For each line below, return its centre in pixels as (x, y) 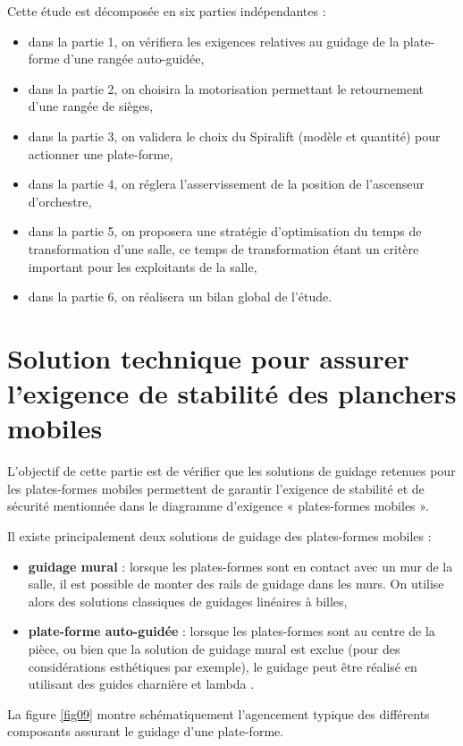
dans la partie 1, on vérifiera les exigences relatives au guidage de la (214, 41)
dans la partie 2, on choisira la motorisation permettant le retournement (226, 88)
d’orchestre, (60, 201)
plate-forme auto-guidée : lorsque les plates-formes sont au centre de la (231, 631)
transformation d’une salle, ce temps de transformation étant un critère (223, 248)
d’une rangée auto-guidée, (134, 59)
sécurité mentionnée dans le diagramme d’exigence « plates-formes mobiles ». (218, 506)
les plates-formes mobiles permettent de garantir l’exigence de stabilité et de (216, 488)
